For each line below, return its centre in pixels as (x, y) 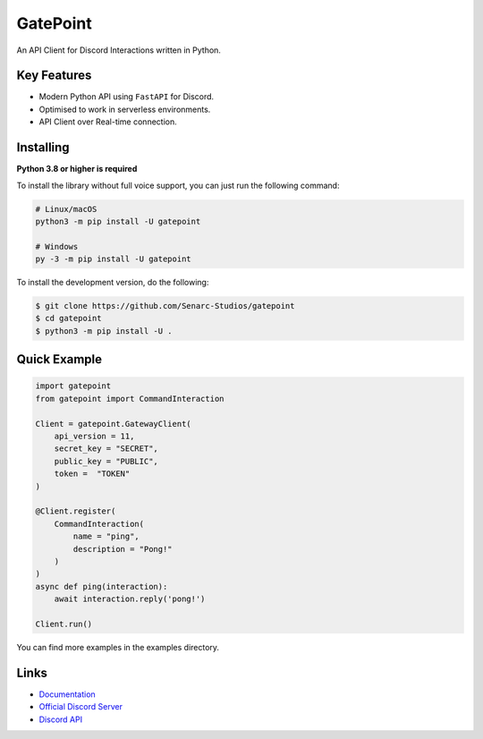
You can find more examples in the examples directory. (118, 647)
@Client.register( (76, 511)
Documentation (67, 694)
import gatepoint (73, 386)
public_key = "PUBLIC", (106, 461)
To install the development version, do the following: (113, 283)
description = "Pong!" (123, 549)
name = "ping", (106, 536)
